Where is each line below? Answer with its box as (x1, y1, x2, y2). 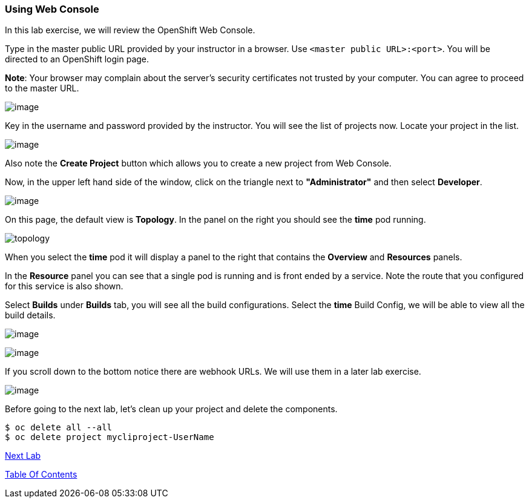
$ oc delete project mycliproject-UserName (5, 432, 214, 442)
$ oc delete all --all (5, 422, 113, 433)
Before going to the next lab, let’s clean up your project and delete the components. (5, 404, 338, 415)
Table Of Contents (5, 469, 77, 480)
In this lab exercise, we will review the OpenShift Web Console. (5, 25, 255, 36)
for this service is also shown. (5, 281, 123, 292)
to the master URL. (5, 83, 79, 94)
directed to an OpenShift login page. (5, 54, 149, 65)
